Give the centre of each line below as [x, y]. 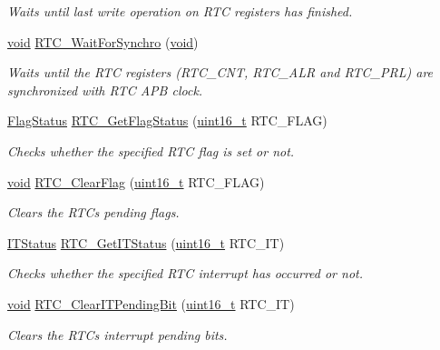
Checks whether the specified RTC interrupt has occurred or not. [186, 273]
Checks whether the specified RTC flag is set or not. [151, 150]
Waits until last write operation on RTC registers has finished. [180, 11]
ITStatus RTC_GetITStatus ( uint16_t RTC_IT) [146, 242]
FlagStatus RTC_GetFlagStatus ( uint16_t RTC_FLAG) [167, 120]
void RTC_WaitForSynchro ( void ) [103, 41]
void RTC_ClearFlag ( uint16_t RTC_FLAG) [136, 181]
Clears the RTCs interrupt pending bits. [117, 334]
